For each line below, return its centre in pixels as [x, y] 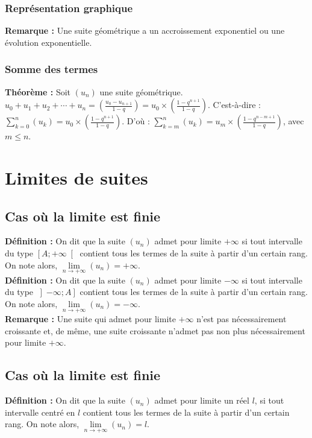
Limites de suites [76, 177]
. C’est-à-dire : [234, 105]
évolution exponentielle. [48, 42]
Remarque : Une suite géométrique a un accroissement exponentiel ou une [145, 30]
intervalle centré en [40, 412]
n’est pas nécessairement [242, 319]
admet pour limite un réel [202, 400]
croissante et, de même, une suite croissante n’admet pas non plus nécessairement [155, 330]
